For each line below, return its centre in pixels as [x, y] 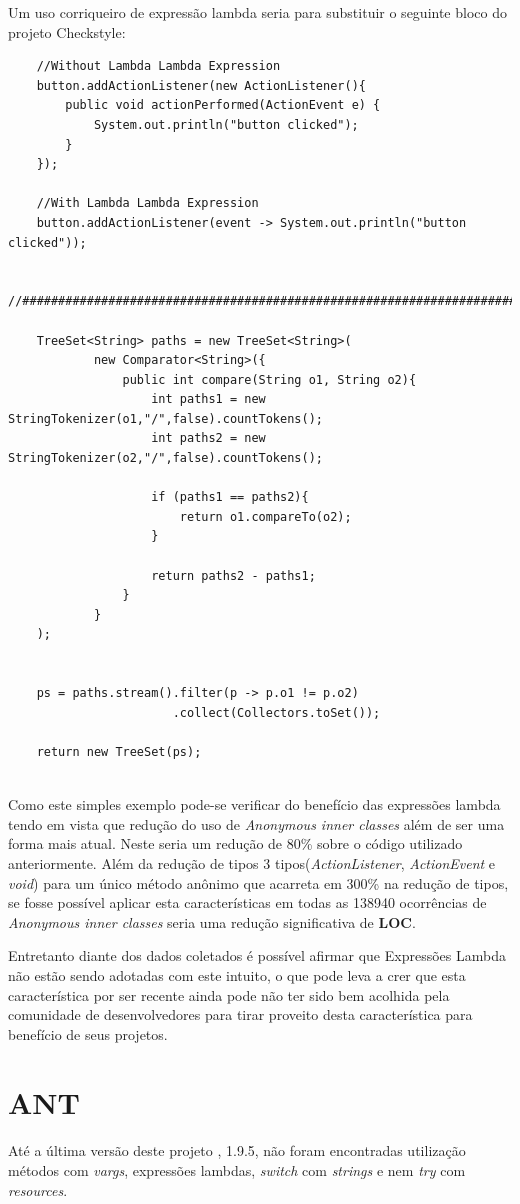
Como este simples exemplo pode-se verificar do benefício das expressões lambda [254, 804]
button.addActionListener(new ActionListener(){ [201, 85]
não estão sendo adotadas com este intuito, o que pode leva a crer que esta [237, 974]
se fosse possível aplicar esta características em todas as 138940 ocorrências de [247, 902]
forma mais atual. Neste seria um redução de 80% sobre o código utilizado [235, 843]
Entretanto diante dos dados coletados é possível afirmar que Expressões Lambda [257, 955]
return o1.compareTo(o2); [265, 516]
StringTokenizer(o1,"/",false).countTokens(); [165, 418]
